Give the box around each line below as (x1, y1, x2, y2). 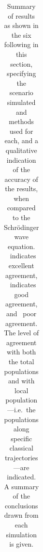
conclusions (4, 500, 38, 510)
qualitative (5, 145, 37, 155)
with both (7, 347, 36, 357)
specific (11, 433, 32, 443)
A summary (4, 481, 39, 491)
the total (8, 356, 34, 366)
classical (9, 443, 33, 453)
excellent (8, 260, 34, 271)
